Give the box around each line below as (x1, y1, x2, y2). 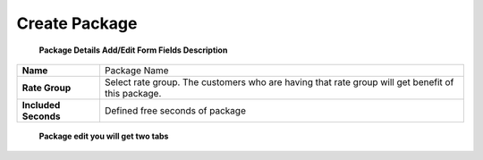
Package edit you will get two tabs (38, 131, 169, 141)
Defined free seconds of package (104, 104, 246, 116)
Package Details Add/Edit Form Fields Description (38, 45, 228, 55)
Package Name (104, 63, 169, 76)
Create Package (16, 13, 138, 33)
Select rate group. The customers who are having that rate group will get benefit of (104, 76, 454, 88)
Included (21, 98, 61, 111)
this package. (104, 87, 162, 99)
